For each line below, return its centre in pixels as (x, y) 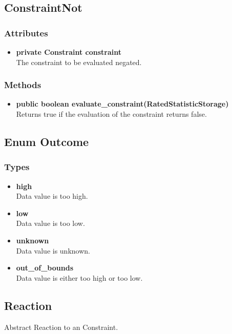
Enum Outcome (47, 141)
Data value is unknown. (53, 250)
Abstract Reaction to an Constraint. (61, 327)
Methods (23, 85)
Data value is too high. (52, 196)
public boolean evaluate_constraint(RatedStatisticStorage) (122, 104)
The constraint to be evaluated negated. (79, 62)
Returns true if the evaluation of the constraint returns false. (111, 114)
